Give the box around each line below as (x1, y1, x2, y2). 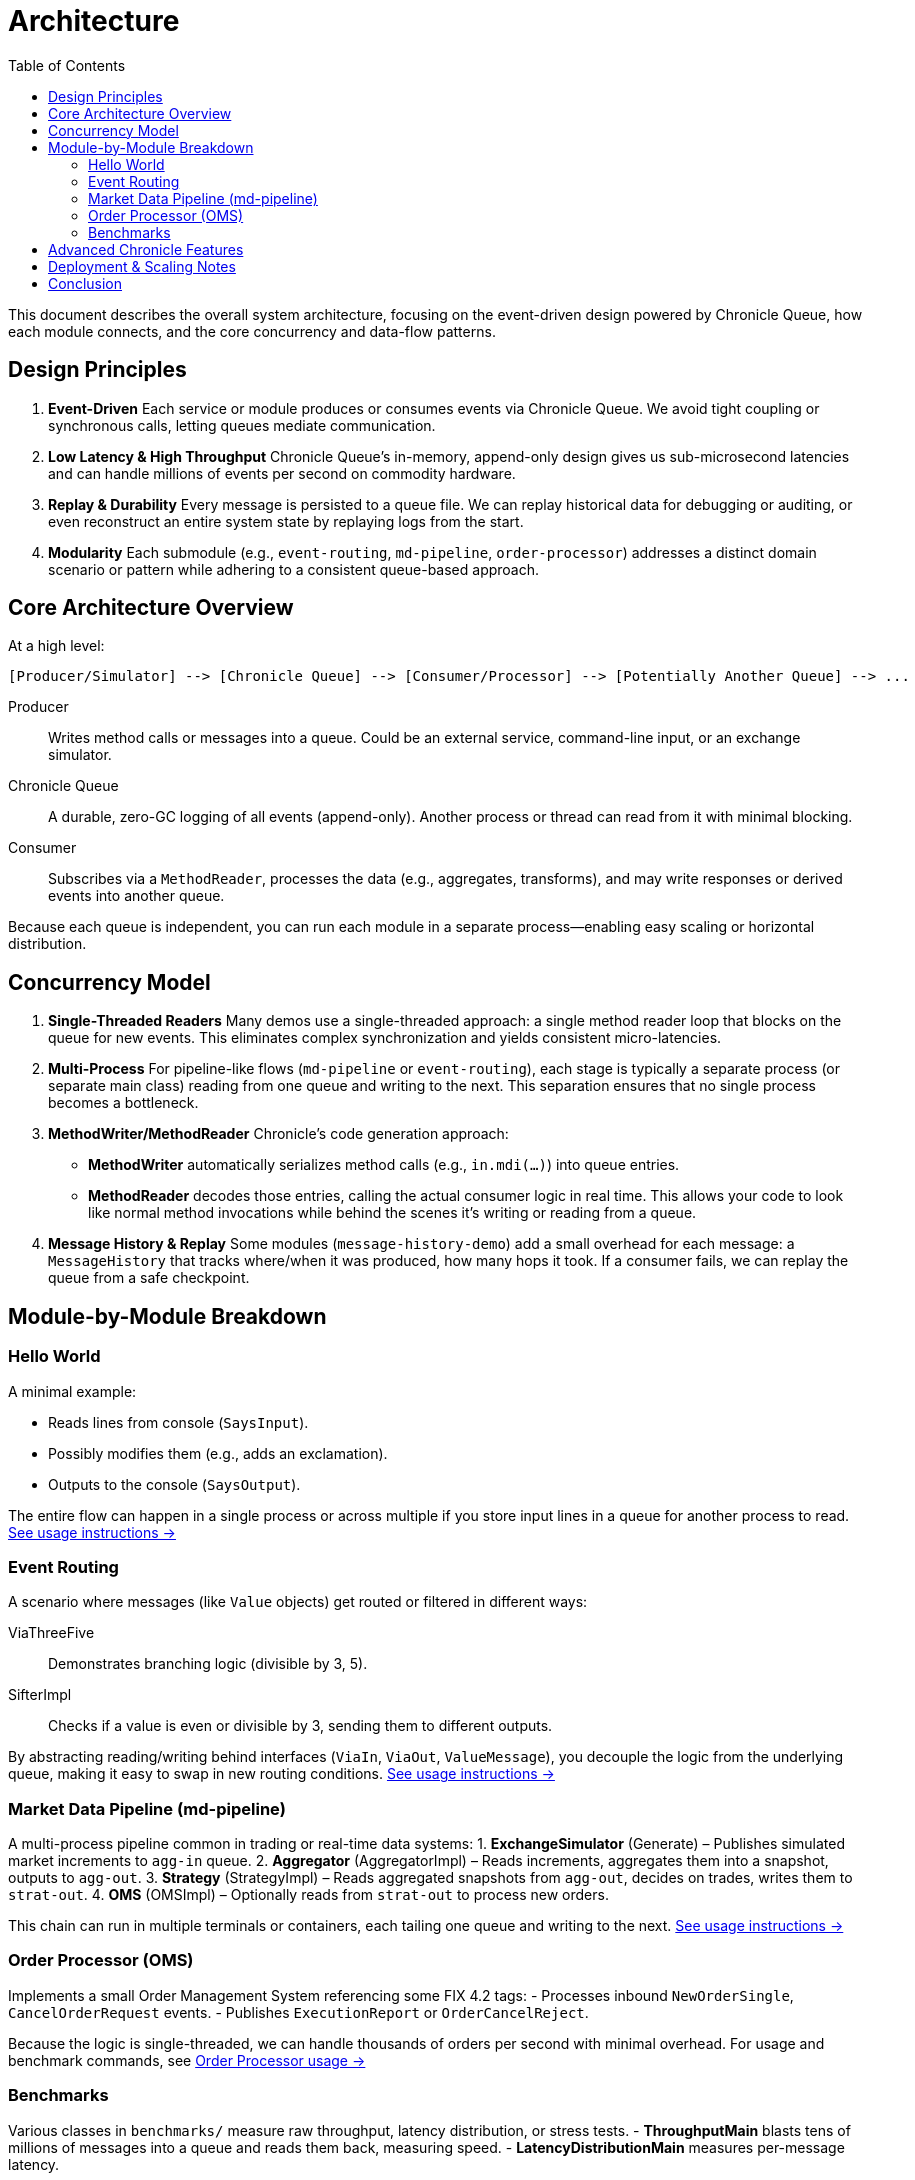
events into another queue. (48, 887, 225, 905)
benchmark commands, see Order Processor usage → (8, 2051, 366, 2069)
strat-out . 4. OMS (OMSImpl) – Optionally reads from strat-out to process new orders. (8, 1886, 609, 1903)
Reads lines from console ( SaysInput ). (48, 1413, 309, 1431)
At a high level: (8, 637, 105, 655)
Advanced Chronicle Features (48, 240, 244, 258)
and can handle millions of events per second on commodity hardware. (48, 464, 516, 482)
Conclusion (48, 274, 123, 292)
